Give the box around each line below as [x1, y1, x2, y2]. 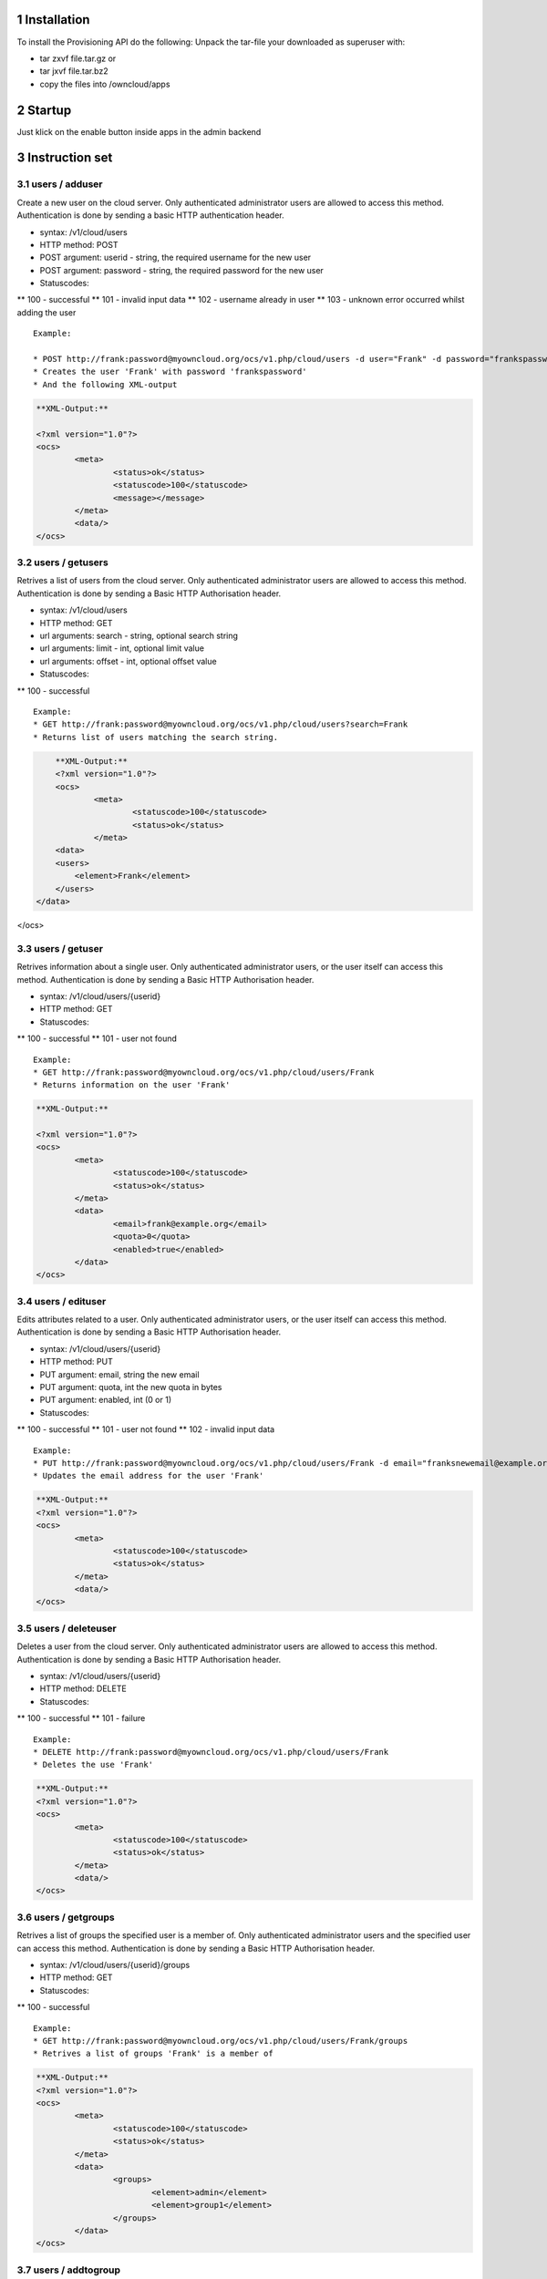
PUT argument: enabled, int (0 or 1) [39, 1395, 172, 1406]
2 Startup [16, 102, 72, 118]
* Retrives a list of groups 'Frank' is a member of [33, 2048, 273, 2059]
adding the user [16, 306, 77, 318]
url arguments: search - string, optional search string [39, 630, 239, 642]
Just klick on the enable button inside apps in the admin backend [16, 126, 262, 137]
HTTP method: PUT [39, 1356, 113, 1367]
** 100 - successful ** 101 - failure [16, 1713, 146, 1724]
